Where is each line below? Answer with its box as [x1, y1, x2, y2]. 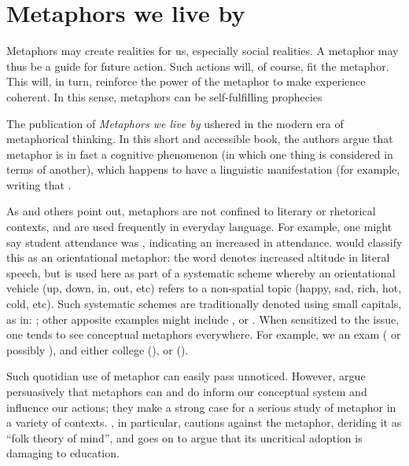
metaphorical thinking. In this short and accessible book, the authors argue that [6, 130, 393, 147]
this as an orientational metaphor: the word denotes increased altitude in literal [6, 249, 390, 266]
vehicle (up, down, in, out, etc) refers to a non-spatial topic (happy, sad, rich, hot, [6, 280, 402, 296]
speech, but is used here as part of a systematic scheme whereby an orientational [6, 264, 396, 281]
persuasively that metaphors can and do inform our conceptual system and [6, 383, 367, 399]
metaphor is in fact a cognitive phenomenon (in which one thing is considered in [6, 145, 393, 162]
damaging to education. [6, 445, 120, 461]
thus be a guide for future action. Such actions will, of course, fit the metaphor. [6, 57, 389, 74]
